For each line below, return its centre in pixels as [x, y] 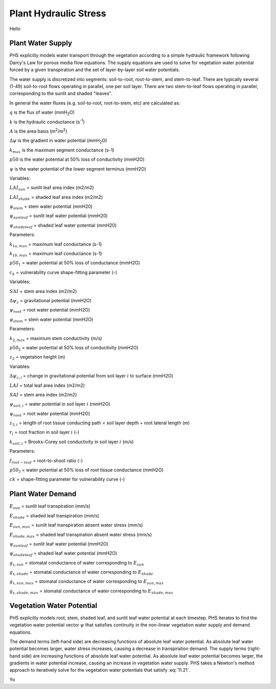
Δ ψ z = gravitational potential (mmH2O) [51, 301]
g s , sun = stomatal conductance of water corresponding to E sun [77, 563]
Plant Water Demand [43, 494]
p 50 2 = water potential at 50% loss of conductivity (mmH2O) [74, 348]
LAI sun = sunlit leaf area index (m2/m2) [52, 188]
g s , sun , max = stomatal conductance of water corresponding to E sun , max [87, 582]
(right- [254, 649]
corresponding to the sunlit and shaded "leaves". [61, 93]
